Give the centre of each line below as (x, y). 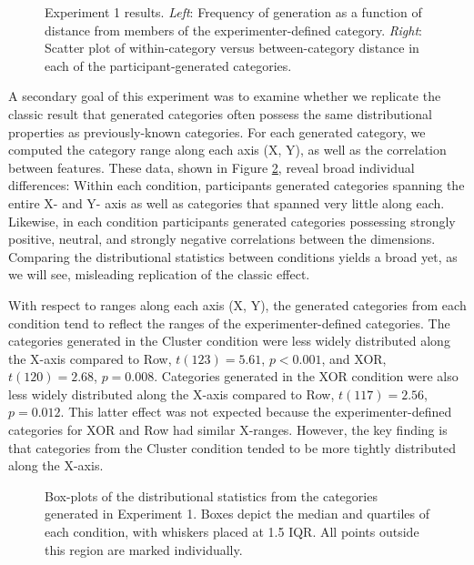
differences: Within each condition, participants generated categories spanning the (237, 185)
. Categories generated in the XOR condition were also (306, 376)
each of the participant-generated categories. (168, 65)
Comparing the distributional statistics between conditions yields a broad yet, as (233, 256)
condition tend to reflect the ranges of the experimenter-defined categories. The (229, 323)
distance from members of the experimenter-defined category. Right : (234, 30)
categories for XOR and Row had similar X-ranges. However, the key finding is (228, 430)
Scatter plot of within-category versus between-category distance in (232, 48)
